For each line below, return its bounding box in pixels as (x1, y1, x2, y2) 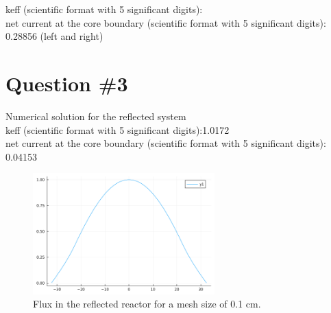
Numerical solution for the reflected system (5, 108, 186, 123)
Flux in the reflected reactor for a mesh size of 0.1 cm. (33, 297, 261, 311)
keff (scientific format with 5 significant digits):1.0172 (5, 122, 230, 137)
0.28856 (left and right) (5, 29, 103, 43)
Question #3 (5, 69, 128, 97)
